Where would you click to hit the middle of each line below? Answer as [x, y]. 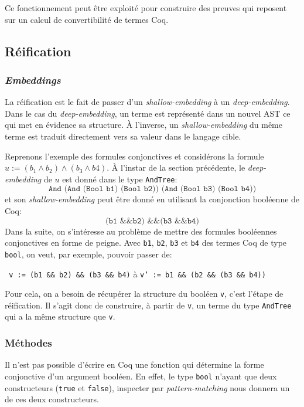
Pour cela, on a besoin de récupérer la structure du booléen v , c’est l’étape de [144, 294]
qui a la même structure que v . [60, 316]
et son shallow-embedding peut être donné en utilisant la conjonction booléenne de [152, 199]
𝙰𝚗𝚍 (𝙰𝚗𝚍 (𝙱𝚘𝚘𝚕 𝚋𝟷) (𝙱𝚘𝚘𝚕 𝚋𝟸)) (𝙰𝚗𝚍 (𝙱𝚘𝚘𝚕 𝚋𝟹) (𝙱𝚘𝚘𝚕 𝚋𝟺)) [152, 189]
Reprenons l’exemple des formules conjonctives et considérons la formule [134, 156]
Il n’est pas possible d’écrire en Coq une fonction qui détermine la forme [134, 364]
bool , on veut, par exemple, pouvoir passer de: [88, 254]
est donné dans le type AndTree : [120, 179]
